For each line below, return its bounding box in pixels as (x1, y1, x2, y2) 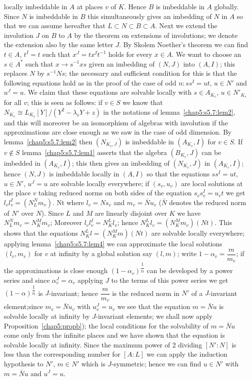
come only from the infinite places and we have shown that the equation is (4, 330, 225, 340)
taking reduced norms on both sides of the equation (38, 188, 192, 198)
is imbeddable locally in (49, 168, 120, 178)
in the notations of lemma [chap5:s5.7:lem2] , (103, 106, 236, 117)
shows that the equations (4, 228, 78, 238)
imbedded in (4, 157, 41, 168)
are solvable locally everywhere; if (49, 178, 149, 188)
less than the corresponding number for (4, 349, 121, 359)
